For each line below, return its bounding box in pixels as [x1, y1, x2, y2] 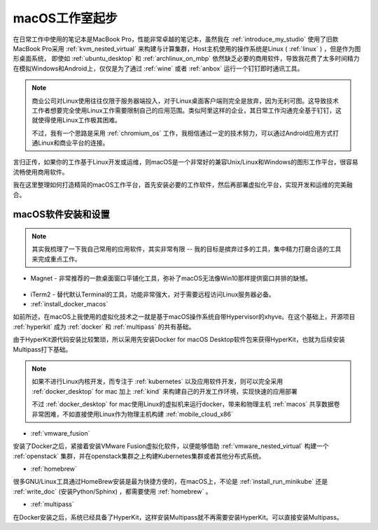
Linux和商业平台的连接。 [37, 138, 109, 147]
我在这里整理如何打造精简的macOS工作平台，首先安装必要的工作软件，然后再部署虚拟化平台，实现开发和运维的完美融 [13, 180, 353, 189]
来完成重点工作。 [31, 255, 81, 263]
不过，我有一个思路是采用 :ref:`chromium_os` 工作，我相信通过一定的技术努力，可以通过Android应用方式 [31, 129, 333, 137]
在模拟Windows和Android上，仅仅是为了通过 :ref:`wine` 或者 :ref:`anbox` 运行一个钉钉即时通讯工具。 [13, 64, 304, 73]
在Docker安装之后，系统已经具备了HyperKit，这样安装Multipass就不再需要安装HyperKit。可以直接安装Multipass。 [13, 513, 343, 521]
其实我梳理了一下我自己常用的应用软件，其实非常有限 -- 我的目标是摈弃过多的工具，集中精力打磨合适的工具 [31, 245, 342, 253]
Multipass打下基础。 [13, 345, 72, 353]
